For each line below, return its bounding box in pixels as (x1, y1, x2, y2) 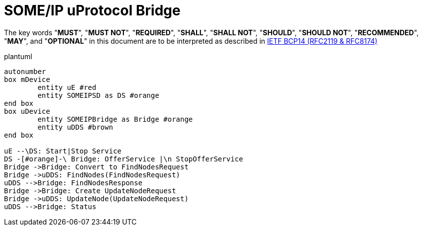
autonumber (4, 67, 46, 76)
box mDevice (4, 75, 50, 83)
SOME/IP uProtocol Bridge (4, 2, 181, 19)
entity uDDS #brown (37, 123, 113, 131)
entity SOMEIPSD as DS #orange (37, 91, 159, 99)
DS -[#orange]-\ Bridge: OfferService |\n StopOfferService (4, 154, 243, 163)
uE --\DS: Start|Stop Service (4, 147, 122, 155)
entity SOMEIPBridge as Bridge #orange (37, 115, 193, 123)
